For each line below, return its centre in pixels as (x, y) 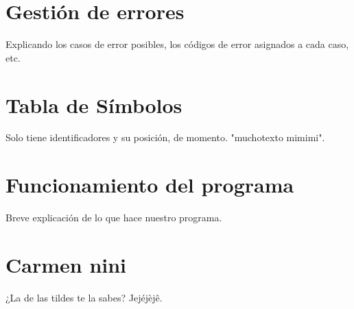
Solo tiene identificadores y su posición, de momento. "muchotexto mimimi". (165, 137)
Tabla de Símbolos (94, 104)
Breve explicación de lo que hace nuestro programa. (114, 218)
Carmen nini (66, 264)
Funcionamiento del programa (150, 185)
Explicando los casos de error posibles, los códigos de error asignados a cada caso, (177, 44)
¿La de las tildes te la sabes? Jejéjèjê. (84, 297)
